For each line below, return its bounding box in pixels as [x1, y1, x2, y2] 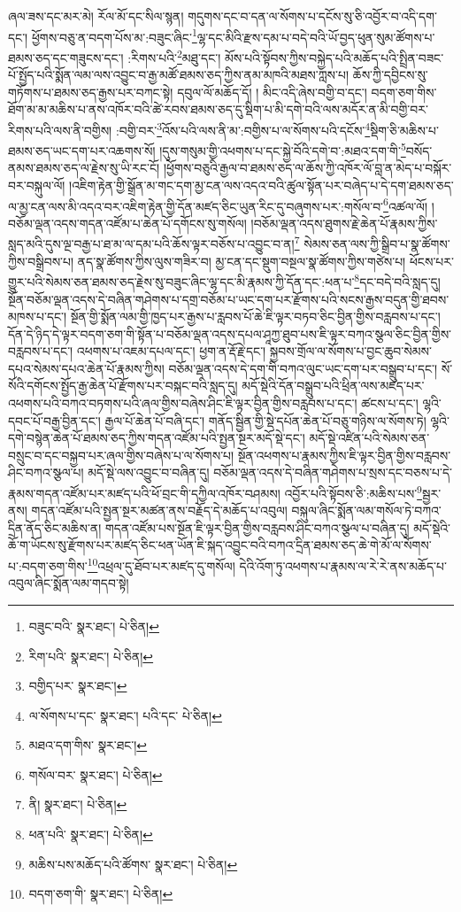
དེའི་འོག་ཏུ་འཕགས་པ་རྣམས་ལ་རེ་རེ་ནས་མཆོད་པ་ [239, 556, 447, 575]
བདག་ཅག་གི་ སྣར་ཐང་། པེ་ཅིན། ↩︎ [28, 885, 173, 903]
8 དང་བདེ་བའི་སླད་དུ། [354, 270, 441, 290]
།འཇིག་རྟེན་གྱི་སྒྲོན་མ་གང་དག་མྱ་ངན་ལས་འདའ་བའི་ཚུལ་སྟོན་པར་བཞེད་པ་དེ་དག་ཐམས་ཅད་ [69, 175, 454, 194]
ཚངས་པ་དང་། [361, 394, 419, 413]
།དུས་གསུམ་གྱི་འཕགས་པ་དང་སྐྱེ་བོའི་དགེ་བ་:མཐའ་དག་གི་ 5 [159, 139, 406, 159]
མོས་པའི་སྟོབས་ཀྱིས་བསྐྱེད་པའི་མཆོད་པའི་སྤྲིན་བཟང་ [224, 48, 444, 66]
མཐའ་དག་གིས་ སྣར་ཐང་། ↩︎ [28, 736, 148, 754]
